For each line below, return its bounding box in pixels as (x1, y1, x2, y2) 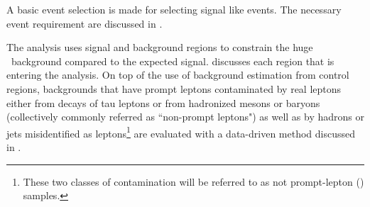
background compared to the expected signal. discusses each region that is (11, 53, 334, 68)
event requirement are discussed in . (6, 16, 163, 30)
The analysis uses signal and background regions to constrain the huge (6, 40, 313, 55)
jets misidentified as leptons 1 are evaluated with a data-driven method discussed (6, 123, 355, 140)
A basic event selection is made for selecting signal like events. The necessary (6, 2, 342, 16)
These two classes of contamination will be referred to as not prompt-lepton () (23, 174, 364, 189)
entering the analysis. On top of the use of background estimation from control (6, 67, 349, 82)
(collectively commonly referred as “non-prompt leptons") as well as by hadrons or (6, 109, 364, 124)
